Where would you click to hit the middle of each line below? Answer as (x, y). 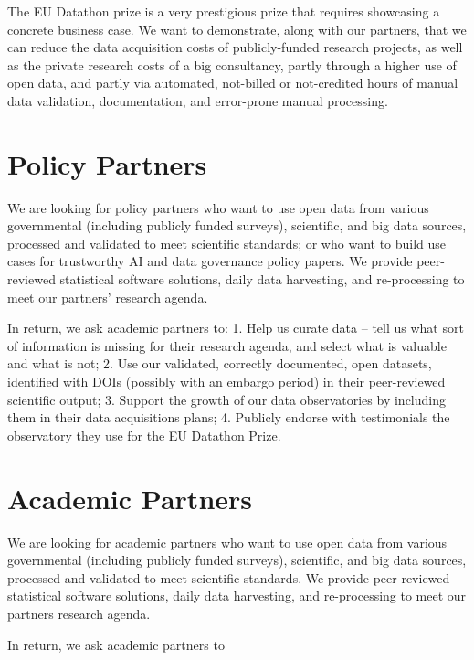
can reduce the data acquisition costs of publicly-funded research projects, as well (235, 47)
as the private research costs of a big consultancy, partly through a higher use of (232, 64)
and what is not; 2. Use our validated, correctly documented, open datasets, (220, 363)
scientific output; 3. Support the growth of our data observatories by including (226, 399)
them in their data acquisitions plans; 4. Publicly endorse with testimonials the (229, 417)
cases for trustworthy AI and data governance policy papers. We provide (210, 261)
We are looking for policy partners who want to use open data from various (218, 207)
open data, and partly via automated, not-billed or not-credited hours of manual (233, 83)
